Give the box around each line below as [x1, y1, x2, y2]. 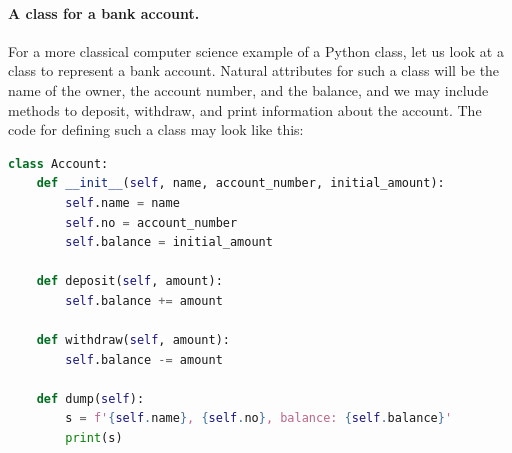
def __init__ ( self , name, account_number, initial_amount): [36, 176, 445, 191]
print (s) [65, 431, 123, 446]
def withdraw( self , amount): [36, 333, 230, 348]
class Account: [8, 156, 109, 171]
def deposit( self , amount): [36, 274, 223, 289]
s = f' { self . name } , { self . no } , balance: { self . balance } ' [65, 411, 453, 426]
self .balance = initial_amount [65, 235, 273, 250]
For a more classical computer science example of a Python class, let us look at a [8, 40, 504, 61]
